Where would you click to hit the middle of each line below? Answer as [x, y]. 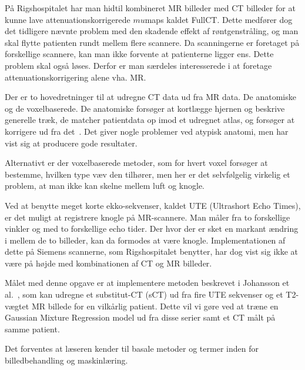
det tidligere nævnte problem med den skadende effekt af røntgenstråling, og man [152, 31]
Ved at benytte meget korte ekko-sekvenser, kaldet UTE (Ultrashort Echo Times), [153, 205]
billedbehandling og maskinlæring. [66, 360]
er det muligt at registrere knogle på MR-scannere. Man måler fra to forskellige [148, 217]
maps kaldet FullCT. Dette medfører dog [219, 19]
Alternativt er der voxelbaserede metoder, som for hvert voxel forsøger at [136, 163]
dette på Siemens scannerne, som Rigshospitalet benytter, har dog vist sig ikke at [151, 251]
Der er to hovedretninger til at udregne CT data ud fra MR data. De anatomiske [150, 97]
